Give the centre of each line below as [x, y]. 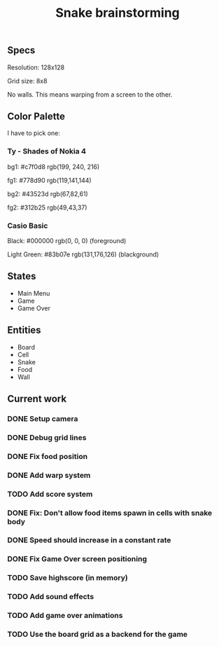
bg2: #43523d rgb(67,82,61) [48, 193]
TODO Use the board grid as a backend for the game [97, 634]
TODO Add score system [50, 494]
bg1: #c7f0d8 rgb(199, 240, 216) [54, 167]
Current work [37, 399]
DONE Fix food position [48, 456]
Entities [24, 330]
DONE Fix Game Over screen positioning [77, 559]
